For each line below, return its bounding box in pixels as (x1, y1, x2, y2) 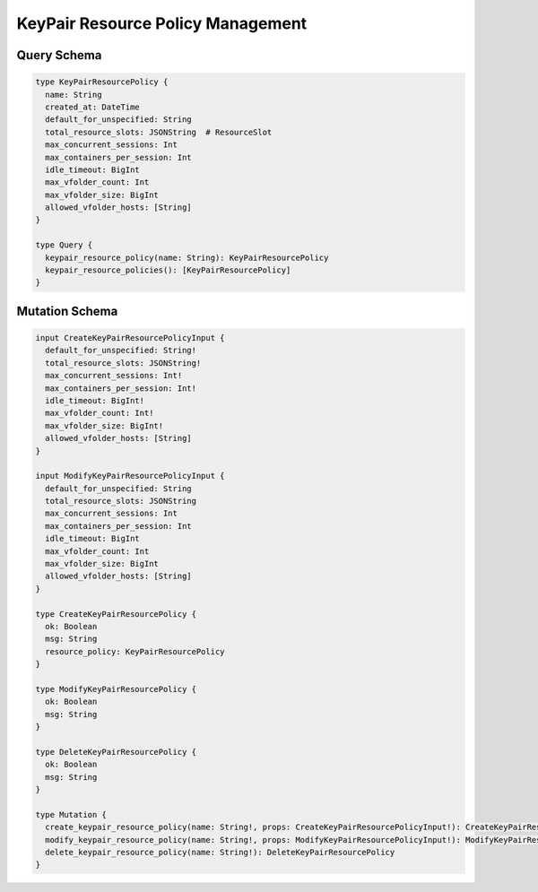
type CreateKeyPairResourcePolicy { (35, 609, 197, 619)
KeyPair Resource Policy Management (16, 13, 308, 33)
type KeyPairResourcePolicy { (35, 77, 169, 87)
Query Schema (16, 48, 102, 63)
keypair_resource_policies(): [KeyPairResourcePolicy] (45, 265, 291, 275)
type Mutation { (35, 810, 108, 819)
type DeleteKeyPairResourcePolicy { (35, 747, 197, 757)
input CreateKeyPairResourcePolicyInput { (35, 333, 225, 342)
